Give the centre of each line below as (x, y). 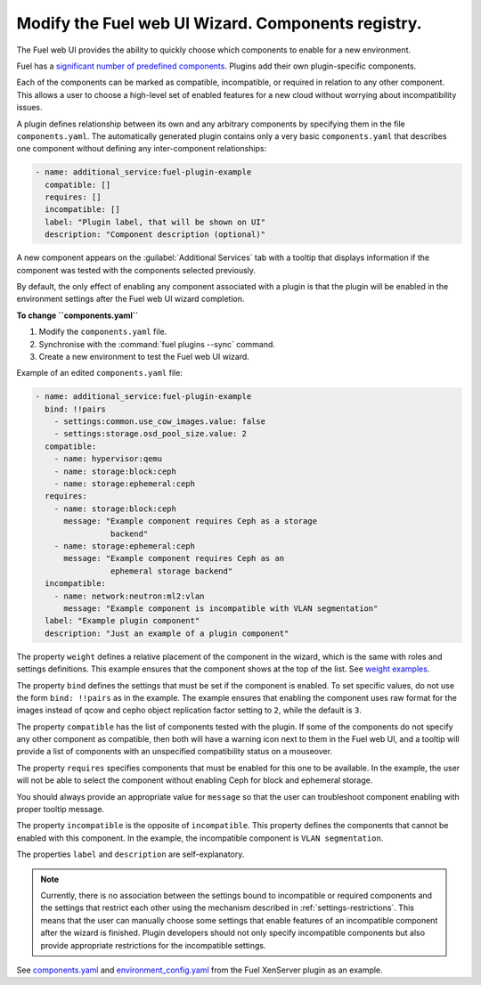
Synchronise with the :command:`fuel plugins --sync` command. (157, 344)
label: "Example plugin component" (122, 621)
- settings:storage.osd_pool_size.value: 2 (150, 434)
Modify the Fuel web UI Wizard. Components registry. (219, 23)
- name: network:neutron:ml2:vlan (129, 596)
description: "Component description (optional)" (155, 235)
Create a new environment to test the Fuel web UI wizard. (144, 356)
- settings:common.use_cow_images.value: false (160, 422)
